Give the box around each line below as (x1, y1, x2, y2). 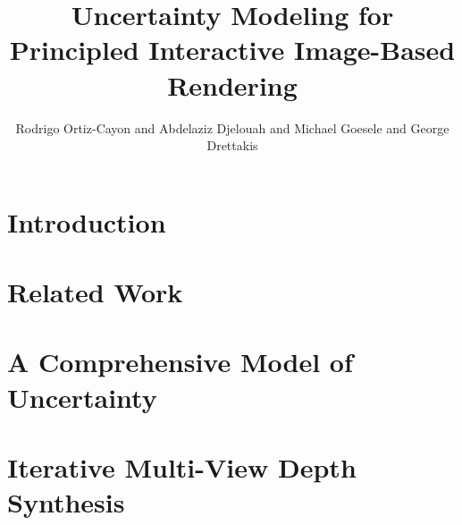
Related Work (7, 274, 183, 310)
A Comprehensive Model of (7, 343, 353, 380)
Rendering (167, 66, 298, 103)
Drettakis (206, 136, 258, 155)
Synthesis (7, 484, 125, 521)
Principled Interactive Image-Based (9, 31, 456, 68)
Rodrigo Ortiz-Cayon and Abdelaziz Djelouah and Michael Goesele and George (15, 118, 449, 137)
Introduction (7, 203, 166, 240)
